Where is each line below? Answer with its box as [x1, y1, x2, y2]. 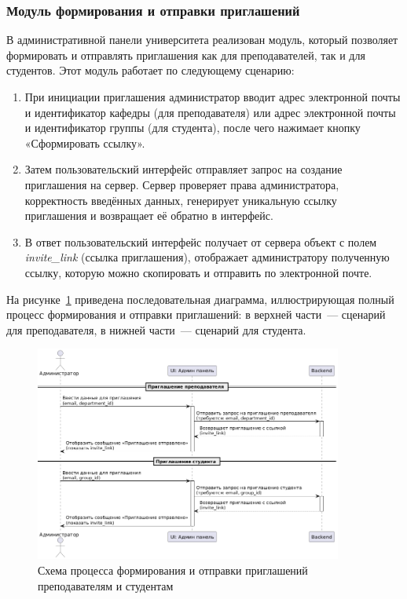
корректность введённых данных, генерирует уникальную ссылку [24, 192, 337, 208]
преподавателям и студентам [38, 577, 174, 594]
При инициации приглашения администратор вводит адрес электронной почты [24, 89, 401, 104]
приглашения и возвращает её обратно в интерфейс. [24, 207, 273, 224]
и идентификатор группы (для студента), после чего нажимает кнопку [24, 119, 361, 136]
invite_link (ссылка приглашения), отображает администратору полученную [24, 249, 390, 265]
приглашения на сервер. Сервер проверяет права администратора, [24, 176, 339, 192]
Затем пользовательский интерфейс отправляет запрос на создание [24, 161, 343, 177]
